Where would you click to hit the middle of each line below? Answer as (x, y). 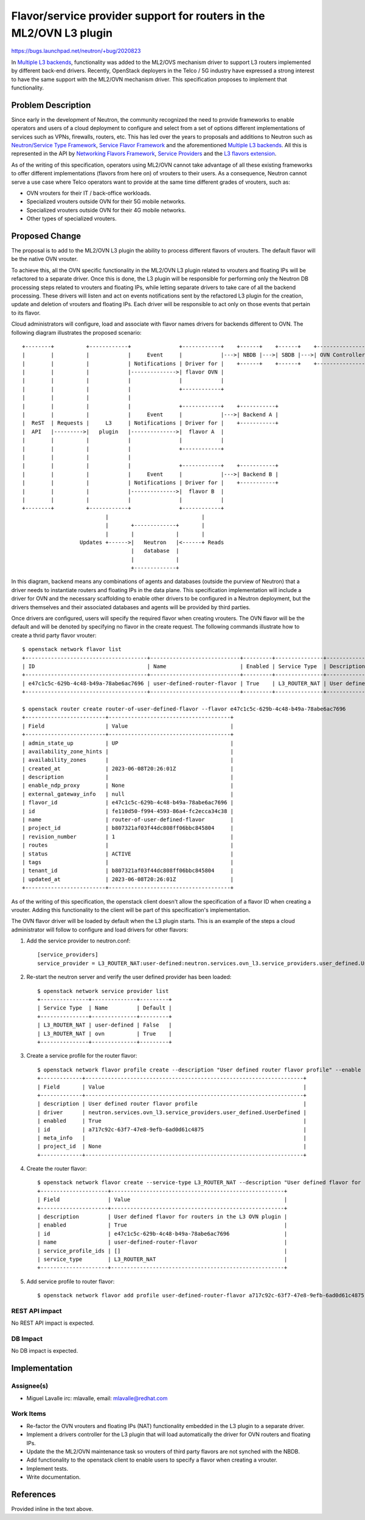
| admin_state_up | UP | (128, 743)
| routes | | (128, 845)
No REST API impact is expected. (53, 1323)
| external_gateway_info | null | (128, 794)
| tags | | (128, 862)
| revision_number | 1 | (128, 836)
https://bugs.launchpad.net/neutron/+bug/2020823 (76, 51)
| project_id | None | (172, 1146)
